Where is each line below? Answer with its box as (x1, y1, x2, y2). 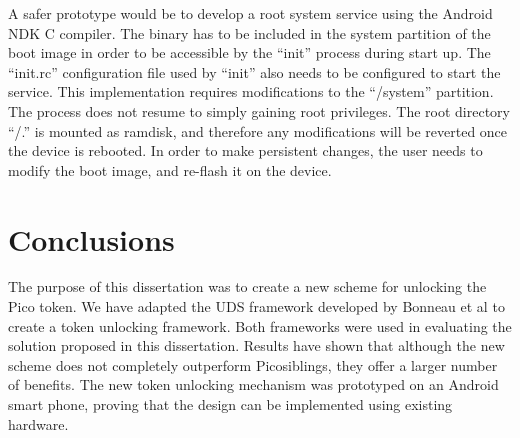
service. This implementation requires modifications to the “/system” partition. (8, 81, 494, 102)
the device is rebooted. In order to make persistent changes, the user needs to (8, 140, 483, 161)
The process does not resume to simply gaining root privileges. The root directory (8, 100, 510, 121)
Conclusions (8, 218, 175, 259)
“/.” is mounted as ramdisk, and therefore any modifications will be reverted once (8, 120, 508, 141)
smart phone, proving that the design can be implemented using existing (8, 394, 453, 415)
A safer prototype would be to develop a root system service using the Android (8, 3, 493, 23)
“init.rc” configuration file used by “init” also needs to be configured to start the (8, 61, 501, 82)
